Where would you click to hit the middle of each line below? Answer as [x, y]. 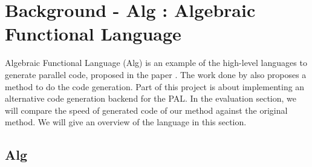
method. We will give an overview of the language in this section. [126, 122]
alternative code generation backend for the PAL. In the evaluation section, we [151, 98]
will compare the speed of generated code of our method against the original [146, 110]
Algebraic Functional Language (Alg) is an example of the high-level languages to [156, 63]
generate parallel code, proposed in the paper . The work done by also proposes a [156, 74]
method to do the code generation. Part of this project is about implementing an [155, 86]
